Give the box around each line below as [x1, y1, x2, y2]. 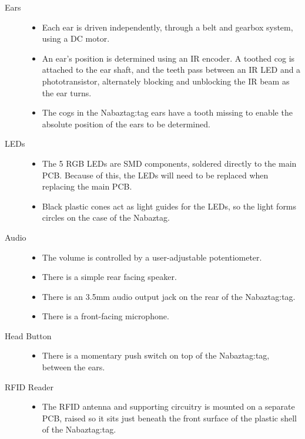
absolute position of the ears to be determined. [42, 117, 210, 130]
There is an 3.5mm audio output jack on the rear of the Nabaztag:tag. [42, 290, 296, 302]
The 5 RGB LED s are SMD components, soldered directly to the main [42, 157, 297, 169]
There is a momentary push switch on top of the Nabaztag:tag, [42, 349, 270, 362]
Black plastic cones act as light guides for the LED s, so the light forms [42, 200, 297, 212]
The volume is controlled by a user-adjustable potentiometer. [42, 251, 262, 263]
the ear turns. [42, 86, 92, 99]
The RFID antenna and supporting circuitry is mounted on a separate [42, 400, 295, 413]
